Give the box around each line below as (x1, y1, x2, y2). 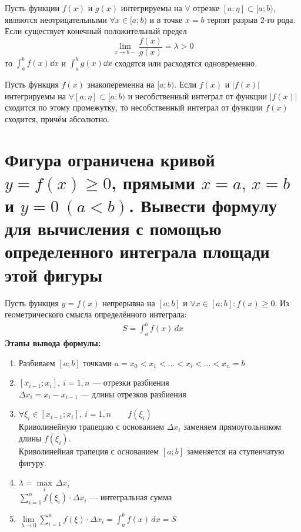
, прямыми (111, 170, 195, 194)
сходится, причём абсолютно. (5, 112, 110, 125)
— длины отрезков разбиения (81, 387, 186, 400)
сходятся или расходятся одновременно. (115, 56, 257, 69)
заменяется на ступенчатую (186, 445, 285, 457)
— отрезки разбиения (92, 376, 169, 389)
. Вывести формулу (129, 193, 277, 218)
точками (83, 356, 112, 369)
